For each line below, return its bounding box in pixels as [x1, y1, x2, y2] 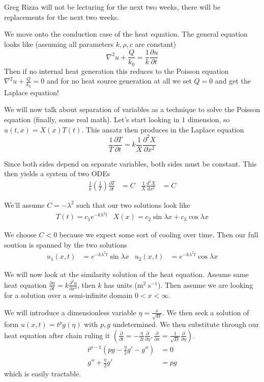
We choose [4, 229, 37, 240]
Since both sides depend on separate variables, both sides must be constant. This [4, 158, 257, 169]
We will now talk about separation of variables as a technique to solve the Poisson [4, 104, 260, 115]
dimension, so [188, 114, 230, 124]
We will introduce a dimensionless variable [4, 307, 136, 317]
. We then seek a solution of [162, 307, 249, 317]
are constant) [135, 38, 177, 49]
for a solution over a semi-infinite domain [4, 290, 133, 301]
